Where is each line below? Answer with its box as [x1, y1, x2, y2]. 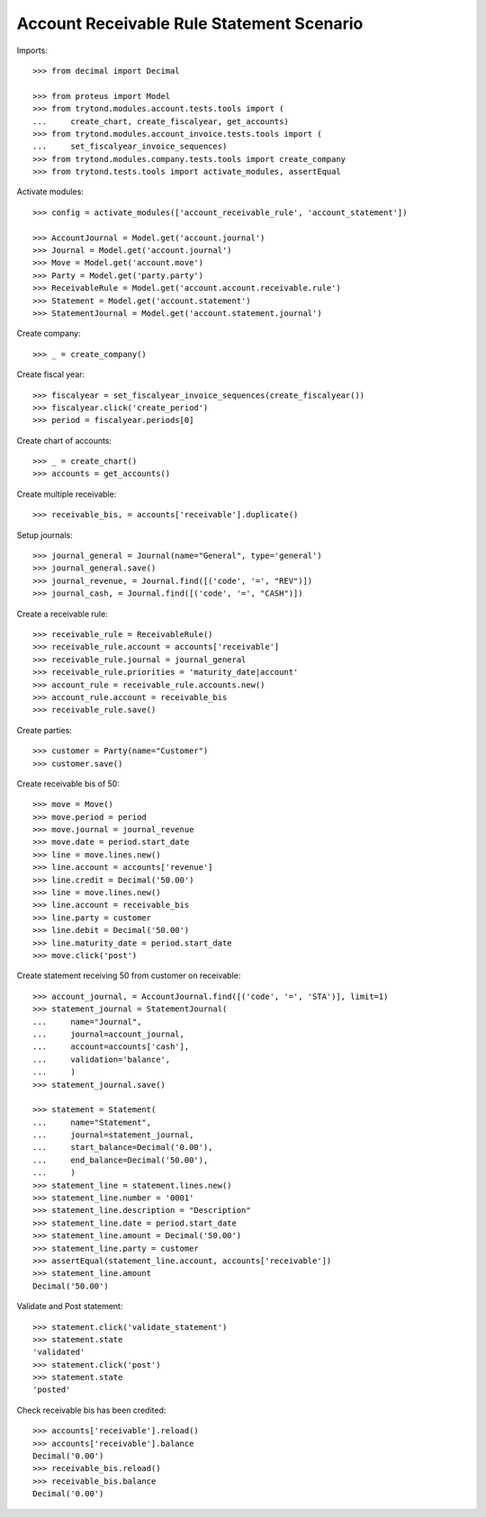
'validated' [32, 1347, 85, 1358]
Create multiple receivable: [16, 489, 117, 499]
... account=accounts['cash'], [32, 1042, 190, 1052]
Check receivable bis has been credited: [16, 1405, 166, 1415]
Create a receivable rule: [16, 608, 108, 619]
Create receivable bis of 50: [16, 778, 121, 789]
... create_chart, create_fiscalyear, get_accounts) [32, 116, 290, 126]
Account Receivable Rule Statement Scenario [16, 13, 364, 33]
